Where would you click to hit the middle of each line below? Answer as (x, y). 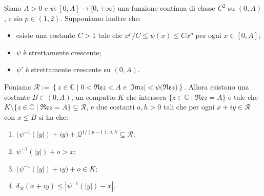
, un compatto (93, 96)
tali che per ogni (189, 107)
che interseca (146, 96)
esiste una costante (46, 35)
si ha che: (53, 116)
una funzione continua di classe (166, 8)
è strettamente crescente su (68, 69)
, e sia (13, 18)
